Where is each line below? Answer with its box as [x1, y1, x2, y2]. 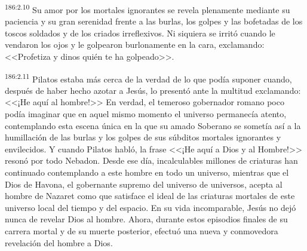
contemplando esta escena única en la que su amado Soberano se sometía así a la [5, 119, 301, 131]
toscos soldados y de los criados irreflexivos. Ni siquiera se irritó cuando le [5, 26, 275, 39]
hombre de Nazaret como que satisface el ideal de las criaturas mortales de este [5, 189, 295, 202]
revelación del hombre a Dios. [5, 236, 113, 249]
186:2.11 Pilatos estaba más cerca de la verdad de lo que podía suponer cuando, [5, 71, 292, 85]
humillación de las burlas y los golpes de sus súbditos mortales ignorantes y [5, 131, 281, 143]
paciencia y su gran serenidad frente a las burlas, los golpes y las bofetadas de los [5, 15, 303, 27]
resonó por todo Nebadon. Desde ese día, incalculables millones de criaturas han [5, 154, 298, 167]
